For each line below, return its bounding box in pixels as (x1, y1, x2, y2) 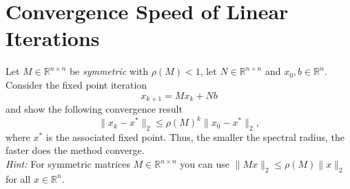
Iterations (6, 24, 100, 52)
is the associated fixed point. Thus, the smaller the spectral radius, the (45, 129, 344, 144)
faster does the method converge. (6, 143, 145, 157)
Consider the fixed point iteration (6, 77, 147, 91)
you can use (180, 157, 229, 171)
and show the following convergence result (6, 101, 183, 115)
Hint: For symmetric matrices (6, 157, 130, 171)
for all (6, 171, 31, 186)
